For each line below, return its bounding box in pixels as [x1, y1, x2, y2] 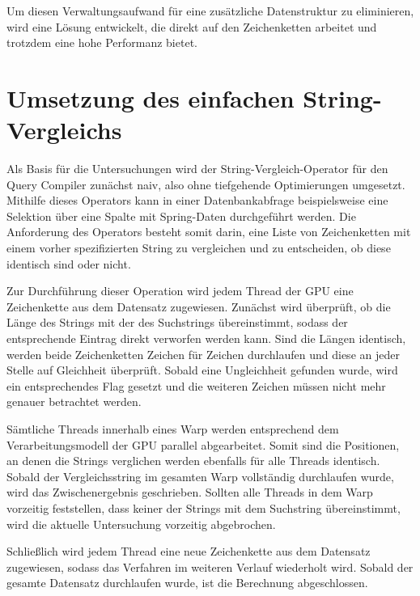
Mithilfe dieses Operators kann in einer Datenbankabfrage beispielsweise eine [6, 192, 388, 209]
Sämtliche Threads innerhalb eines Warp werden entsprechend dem [6, 421, 339, 437]
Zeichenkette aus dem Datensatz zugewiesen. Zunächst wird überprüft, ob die [6, 298, 391, 315]
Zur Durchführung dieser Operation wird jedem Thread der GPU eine [6, 282, 354, 299]
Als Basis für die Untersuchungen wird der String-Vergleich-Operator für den [6, 160, 388, 177]
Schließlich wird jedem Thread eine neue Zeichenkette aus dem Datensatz [6, 543, 371, 560]
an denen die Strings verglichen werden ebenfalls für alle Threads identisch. [6, 452, 380, 469]
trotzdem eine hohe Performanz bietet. [6, 34, 197, 51]
